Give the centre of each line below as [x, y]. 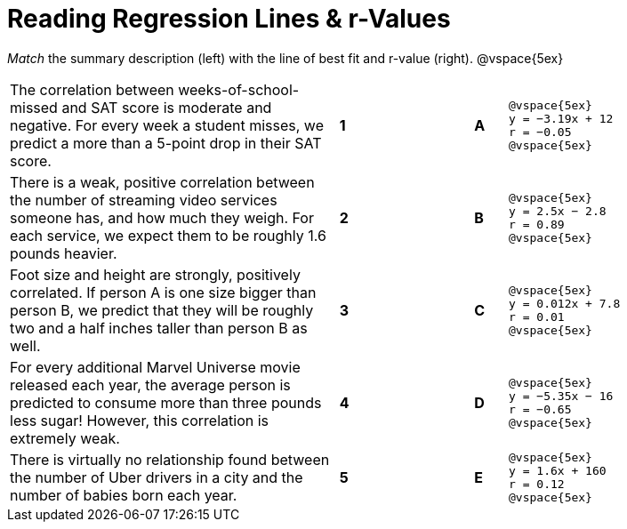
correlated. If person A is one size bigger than [163, 292]
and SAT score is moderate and [167, 107]
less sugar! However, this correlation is [140, 420]
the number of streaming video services [144, 200]
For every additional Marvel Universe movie [155, 367]
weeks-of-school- [239, 89]
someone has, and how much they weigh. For [162, 217]
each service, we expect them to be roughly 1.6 [168, 235]
